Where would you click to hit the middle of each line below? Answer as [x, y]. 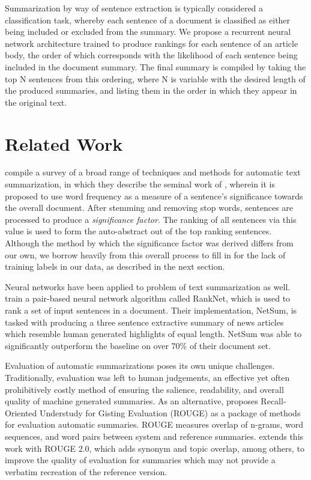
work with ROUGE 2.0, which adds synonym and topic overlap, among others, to [155, 448]
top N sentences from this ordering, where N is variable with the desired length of [155, 78]
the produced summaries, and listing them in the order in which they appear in [151, 90]
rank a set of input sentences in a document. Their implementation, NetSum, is [151, 310]
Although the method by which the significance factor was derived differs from [149, 243]
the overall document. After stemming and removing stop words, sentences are [149, 208]
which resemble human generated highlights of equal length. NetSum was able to [153, 334]
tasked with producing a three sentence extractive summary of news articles [144, 322]
